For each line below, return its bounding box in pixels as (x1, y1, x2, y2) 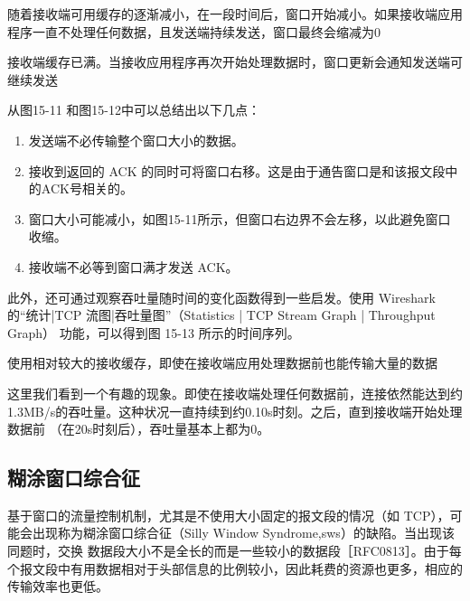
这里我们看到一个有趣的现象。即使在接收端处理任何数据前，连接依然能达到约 (7, 383, 463, 402)
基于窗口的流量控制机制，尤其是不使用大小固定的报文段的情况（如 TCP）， (7, 505, 450, 524)
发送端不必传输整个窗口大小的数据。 (28, 130, 244, 149)
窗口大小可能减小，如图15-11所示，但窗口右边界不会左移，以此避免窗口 (28, 209, 451, 228)
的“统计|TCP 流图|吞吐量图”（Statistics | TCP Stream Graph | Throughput (7, 305, 436, 324)
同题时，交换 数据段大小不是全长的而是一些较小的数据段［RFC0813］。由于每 (7, 541, 462, 560)
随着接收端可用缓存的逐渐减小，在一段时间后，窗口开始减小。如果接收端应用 (7, 5, 463, 23)
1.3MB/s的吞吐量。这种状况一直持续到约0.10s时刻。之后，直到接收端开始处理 (7, 401, 463, 420)
